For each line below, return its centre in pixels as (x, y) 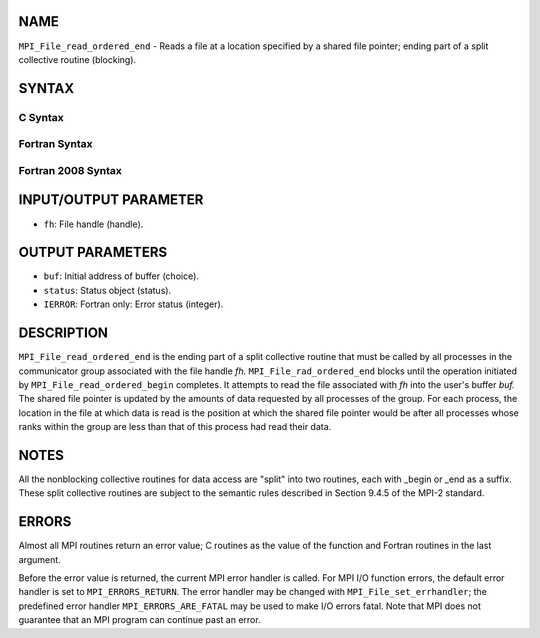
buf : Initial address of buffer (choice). (121, 276)
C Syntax (41, 117)
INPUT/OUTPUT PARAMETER (111, 200)
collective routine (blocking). (77, 59)
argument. (40, 559)
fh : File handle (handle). (93, 224)
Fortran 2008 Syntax (70, 170)
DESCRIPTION (63, 333)
